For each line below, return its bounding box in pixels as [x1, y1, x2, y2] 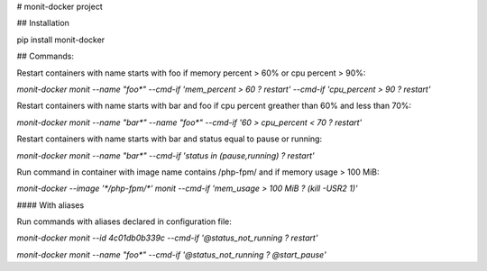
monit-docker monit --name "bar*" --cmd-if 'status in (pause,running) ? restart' [16, 149, 315, 161]
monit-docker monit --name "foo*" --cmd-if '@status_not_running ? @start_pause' [16, 248, 326, 260]
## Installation [16, 18, 69, 29]
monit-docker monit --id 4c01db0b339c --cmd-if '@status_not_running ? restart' [16, 232, 318, 243]
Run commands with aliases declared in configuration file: [16, 216, 232, 227]
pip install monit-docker [16, 34, 106, 45]
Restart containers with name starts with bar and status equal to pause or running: [16, 133, 323, 144]
